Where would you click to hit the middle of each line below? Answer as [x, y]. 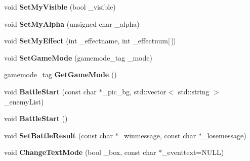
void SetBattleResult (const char [58, 135]
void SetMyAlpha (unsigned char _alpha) [72, 23]
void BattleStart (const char [50, 91]
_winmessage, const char [157, 135]
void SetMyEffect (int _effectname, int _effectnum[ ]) [90, 41]
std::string [194, 91]
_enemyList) [24, 101]
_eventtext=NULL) [193, 152]
